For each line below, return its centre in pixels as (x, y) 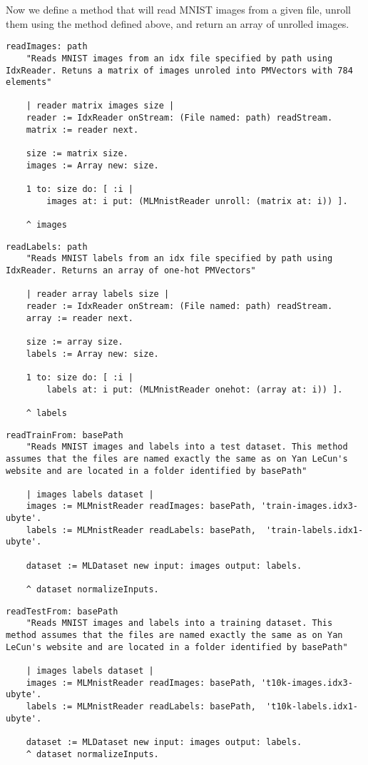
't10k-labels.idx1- (312, 706)
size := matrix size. (77, 154)
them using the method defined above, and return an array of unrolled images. (178, 23)
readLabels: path (47, 247)
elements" (29, 82)
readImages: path (47, 47)
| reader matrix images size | (100, 106)
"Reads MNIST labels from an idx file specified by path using (179, 259)
